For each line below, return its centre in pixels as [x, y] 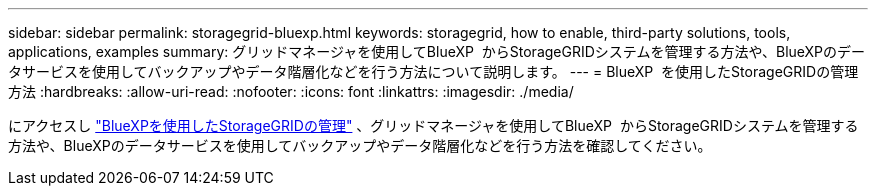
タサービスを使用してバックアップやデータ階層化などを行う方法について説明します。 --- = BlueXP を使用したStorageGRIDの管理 [433, 71]
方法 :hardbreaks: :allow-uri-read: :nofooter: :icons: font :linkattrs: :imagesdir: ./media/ [291, 91]
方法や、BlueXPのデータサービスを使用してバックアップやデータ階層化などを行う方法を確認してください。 [360, 145]
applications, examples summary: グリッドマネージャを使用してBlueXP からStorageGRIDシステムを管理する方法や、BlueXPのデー [437, 51]
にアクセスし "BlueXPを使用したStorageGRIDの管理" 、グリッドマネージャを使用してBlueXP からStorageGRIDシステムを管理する [433, 125]
